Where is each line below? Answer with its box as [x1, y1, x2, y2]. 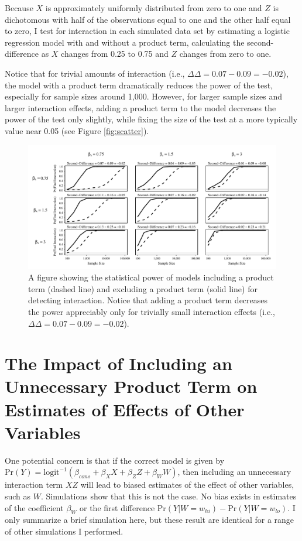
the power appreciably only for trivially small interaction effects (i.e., [28, 305, 275, 317]
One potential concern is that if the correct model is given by [5, 454, 225, 466]
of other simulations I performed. [5, 525, 123, 537]
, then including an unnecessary [177, 465, 291, 478]
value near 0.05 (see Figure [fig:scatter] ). [5, 124, 149, 136]
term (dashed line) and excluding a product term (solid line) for [28, 282, 258, 295]
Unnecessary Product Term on [5, 374, 258, 398]
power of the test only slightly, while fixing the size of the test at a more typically [5, 113, 298, 125]
